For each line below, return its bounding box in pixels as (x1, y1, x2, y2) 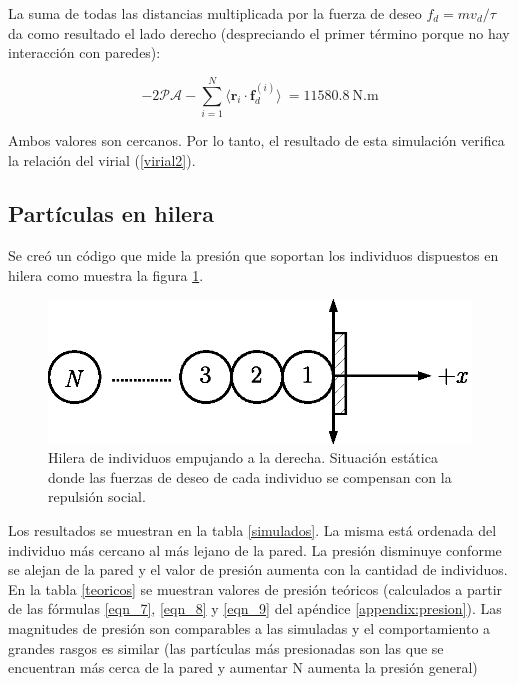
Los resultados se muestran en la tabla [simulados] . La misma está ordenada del (8, 520, 497, 541)
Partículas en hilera (8, 198, 214, 229)
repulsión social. (48, 486, 146, 507)
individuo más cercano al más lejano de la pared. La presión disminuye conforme (8, 539, 502, 560)
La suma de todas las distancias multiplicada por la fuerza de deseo (8, 3, 422, 23)
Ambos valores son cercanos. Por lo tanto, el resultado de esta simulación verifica (8, 129, 505, 150)
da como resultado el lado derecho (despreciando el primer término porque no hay (8, 22, 510, 43)
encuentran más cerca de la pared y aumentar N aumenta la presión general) (8, 657, 478, 678)
